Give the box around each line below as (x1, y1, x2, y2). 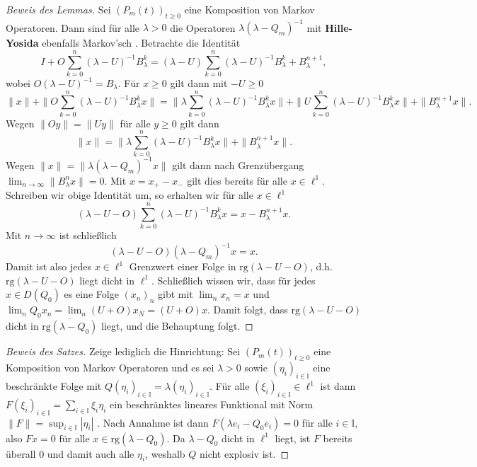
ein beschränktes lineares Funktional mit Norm (110, 396, 314, 411)
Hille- (325, 20, 352, 35)
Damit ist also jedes (6, 259, 91, 274)
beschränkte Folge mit (6, 379, 102, 393)
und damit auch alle (47, 446, 134, 461)
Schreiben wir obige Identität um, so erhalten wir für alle (6, 188, 253, 202)
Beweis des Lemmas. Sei (6, 2, 111, 16)
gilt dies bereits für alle (187, 173, 287, 188)
